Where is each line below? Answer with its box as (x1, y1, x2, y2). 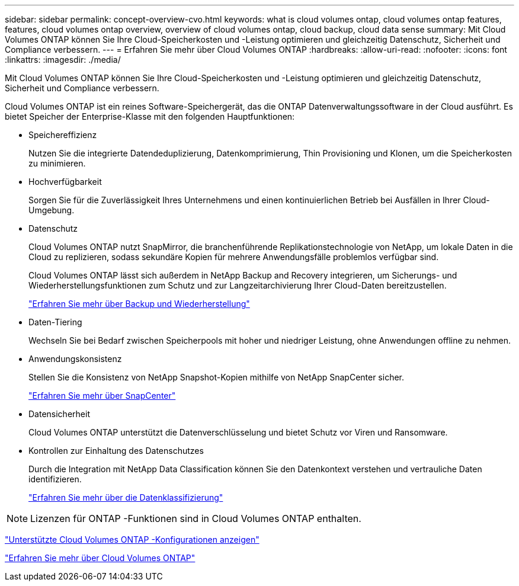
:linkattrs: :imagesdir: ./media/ (5, 55, 121, 65)
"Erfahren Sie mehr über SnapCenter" (28, 390, 176, 401)
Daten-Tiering (28, 317, 82, 327)
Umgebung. (28, 205, 75, 215)
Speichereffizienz (28, 130, 97, 140)
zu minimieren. (28, 158, 86, 168)
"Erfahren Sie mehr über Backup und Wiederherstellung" (28, 299, 250, 309)
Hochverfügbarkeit (28, 177, 102, 187)
